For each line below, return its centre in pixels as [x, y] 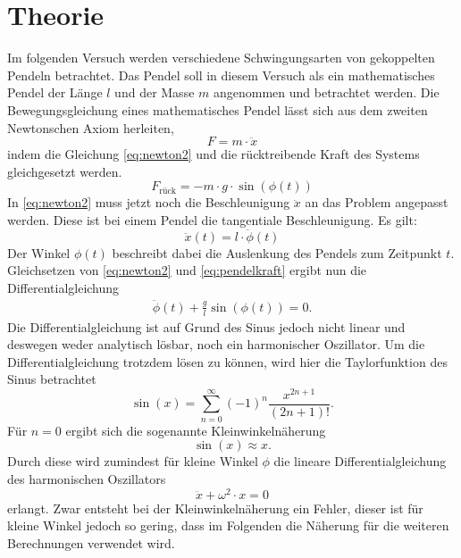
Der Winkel [39, 252]
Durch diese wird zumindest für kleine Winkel [133, 461]
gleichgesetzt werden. [65, 171]
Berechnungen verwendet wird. [91, 542]
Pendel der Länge [55, 92]
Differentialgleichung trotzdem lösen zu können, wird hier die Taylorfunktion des [227, 361]
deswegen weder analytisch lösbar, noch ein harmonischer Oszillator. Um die [216, 344]
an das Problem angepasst [377, 202]
